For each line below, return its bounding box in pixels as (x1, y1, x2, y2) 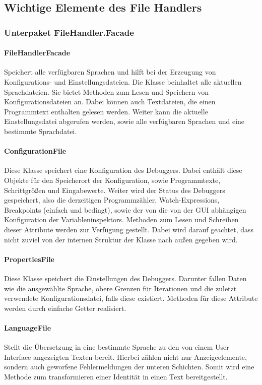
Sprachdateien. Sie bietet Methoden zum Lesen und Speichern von (4, 86, 209, 97)
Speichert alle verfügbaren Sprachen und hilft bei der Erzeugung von (4, 67, 216, 77)
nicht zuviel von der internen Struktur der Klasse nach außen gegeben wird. (4, 234, 238, 244)
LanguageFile (4, 322, 51, 333)
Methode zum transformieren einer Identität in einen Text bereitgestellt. (4, 371, 228, 381)
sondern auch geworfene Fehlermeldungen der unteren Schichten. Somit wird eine (4, 361, 254, 372)
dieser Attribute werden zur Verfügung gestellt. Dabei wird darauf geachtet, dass (4, 224, 254, 234)
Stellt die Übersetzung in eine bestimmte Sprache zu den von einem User (4, 342, 229, 352)
